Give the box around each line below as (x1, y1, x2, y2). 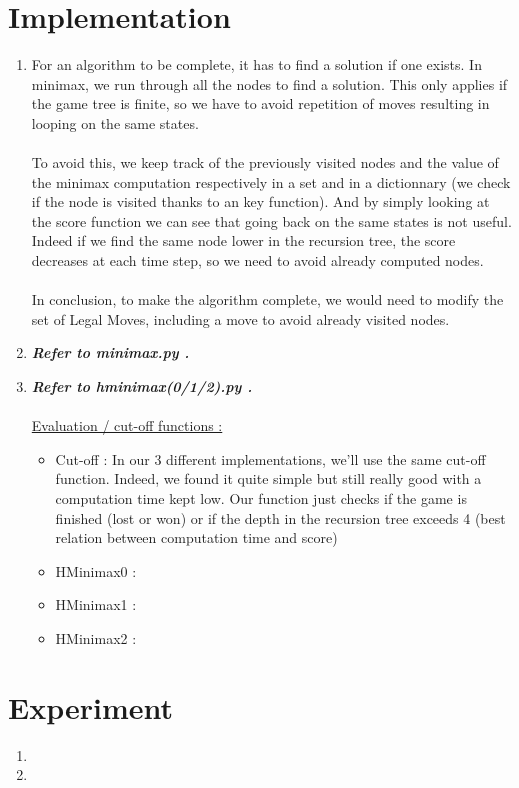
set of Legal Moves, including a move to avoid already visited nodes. (31, 308, 450, 329)
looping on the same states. (31, 112, 199, 133)
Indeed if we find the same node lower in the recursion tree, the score (31, 230, 456, 251)
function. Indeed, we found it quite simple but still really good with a (55, 468, 482, 489)
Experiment (8, 686, 174, 727)
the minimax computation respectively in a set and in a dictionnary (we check (31, 171, 511, 192)
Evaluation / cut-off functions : (31, 415, 223, 436)
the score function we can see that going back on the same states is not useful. (31, 210, 512, 231)
